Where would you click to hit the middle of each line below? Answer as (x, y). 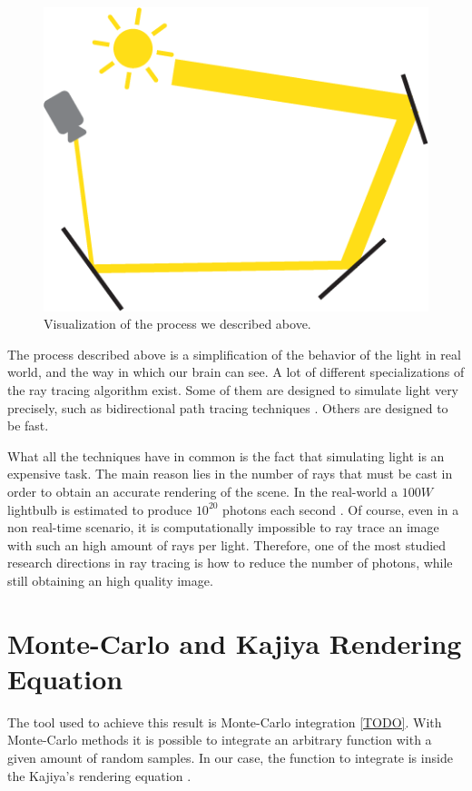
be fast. (28, 425)
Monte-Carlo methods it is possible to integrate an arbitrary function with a (220, 740)
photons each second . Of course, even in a (341, 509)
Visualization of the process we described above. (177, 324)
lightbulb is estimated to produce (100, 509)
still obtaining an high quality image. (110, 580)
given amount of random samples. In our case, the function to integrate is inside (230, 757)
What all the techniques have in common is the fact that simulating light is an (226, 455)
